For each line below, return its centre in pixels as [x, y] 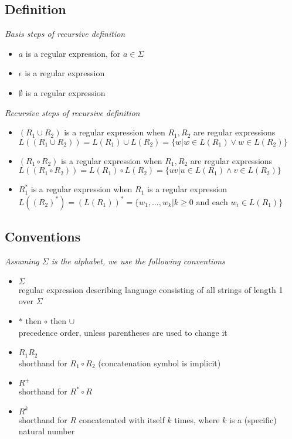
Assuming [22, 261]
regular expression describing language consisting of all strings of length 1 [151, 289]
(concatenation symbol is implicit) [159, 363]
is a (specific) [253, 419]
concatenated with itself [122, 419]
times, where [197, 419]
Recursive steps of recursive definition [72, 112]
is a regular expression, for [73, 53]
